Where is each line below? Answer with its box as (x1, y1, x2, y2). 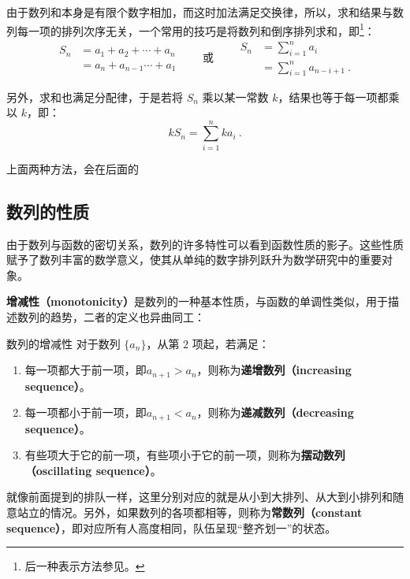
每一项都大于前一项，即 (24, 362, 147, 378)
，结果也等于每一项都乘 (278, 88, 400, 105)
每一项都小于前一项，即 (24, 404, 147, 421)
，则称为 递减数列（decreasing (196, 404, 354, 421)
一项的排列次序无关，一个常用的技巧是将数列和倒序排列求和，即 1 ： (28, 20, 375, 39)
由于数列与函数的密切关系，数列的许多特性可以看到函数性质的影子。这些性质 (6, 236, 404, 252)
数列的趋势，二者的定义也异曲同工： (17, 308, 205, 325)
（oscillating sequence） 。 (24, 462, 162, 478)
